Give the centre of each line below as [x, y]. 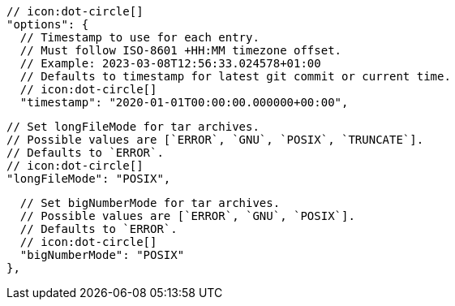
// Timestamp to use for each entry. [140, 37]
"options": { [48, 24]
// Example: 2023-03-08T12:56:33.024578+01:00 [170, 63]
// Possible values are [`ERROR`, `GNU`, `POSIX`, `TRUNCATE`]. [215, 140]
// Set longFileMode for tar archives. [133, 127]
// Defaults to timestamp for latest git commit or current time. [235, 76]
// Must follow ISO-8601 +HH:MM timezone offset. [181, 50]
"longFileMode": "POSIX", [89, 179]
